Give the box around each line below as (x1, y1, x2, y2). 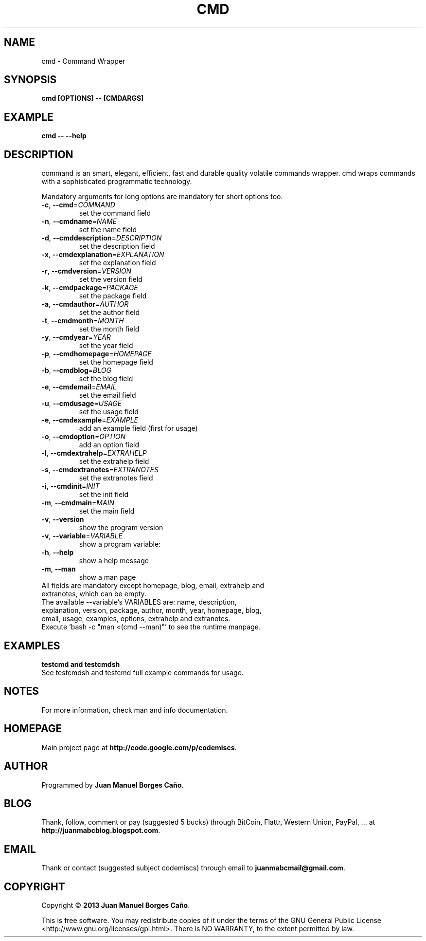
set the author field (79, 308, 140, 317)
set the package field (79, 292, 147, 300)
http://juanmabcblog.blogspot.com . (41, 826, 160, 835)
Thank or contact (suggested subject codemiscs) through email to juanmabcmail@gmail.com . (41, 864, 346, 872)
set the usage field (79, 407, 139, 416)
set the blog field (79, 374, 133, 383)
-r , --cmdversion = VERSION (41, 267, 132, 276)
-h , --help (41, 548, 74, 557)
